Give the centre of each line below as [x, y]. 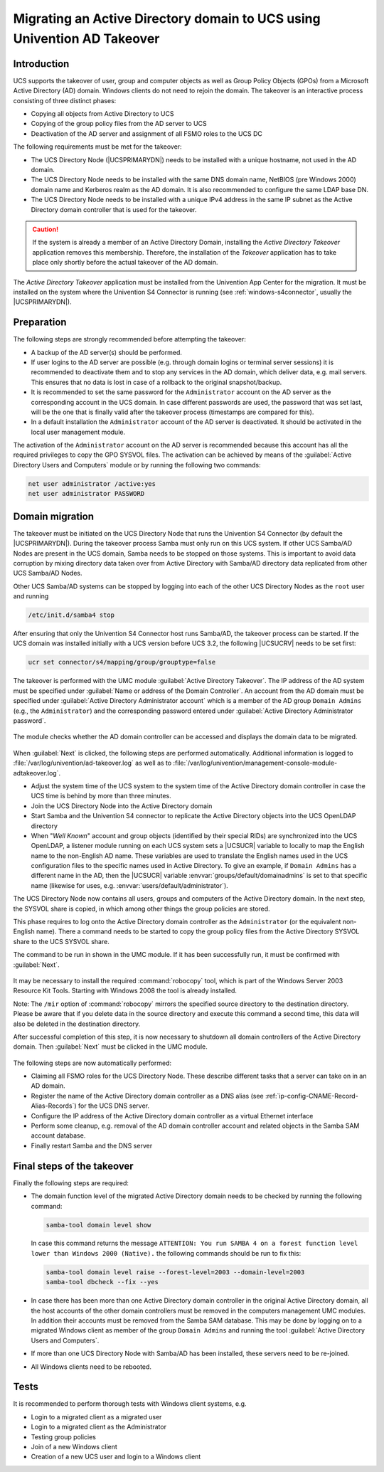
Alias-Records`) [54, 1106]
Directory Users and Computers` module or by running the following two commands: [137, 465]
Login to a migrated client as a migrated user [96, 1417]
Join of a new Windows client [74, 1447]
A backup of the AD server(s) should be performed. [107, 352]
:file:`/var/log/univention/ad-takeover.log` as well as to [92, 763]
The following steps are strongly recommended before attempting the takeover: [130, 339]
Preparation [40, 323]
